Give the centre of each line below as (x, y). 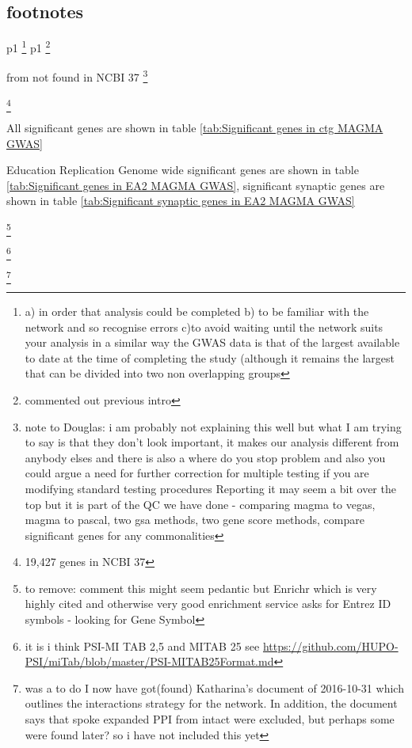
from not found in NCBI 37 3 (77, 76)
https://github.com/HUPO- (330, 645)
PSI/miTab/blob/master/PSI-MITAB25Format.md (149, 661)
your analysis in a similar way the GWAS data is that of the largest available (212, 342)
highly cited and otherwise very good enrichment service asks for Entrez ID (208, 604)
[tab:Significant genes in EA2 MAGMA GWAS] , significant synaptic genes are (196, 185)
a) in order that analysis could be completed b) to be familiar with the (197, 311)
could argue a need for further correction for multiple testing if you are (197, 473)
